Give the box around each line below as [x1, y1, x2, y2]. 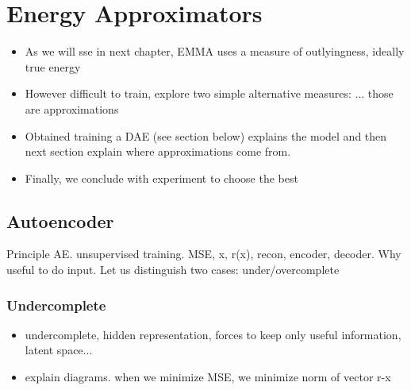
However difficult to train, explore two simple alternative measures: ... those [25, 85, 394, 102]
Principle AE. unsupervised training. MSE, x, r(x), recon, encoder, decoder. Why [6, 245, 401, 262]
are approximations [25, 100, 119, 117]
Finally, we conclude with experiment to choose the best [25, 169, 298, 186]
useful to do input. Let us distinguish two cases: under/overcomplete [6, 261, 340, 278]
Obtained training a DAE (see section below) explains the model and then [25, 127, 387, 144]
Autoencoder [6, 208, 114, 233]
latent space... [25, 342, 93, 358]
